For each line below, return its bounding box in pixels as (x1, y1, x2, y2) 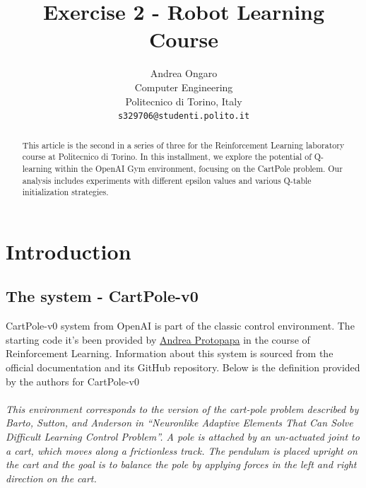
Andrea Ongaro (150, 66, 218, 81)
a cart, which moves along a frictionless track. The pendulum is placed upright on (6, 443, 358, 458)
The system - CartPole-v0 (6, 285, 199, 307)
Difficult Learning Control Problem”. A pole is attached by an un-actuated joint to (6, 429, 360, 443)
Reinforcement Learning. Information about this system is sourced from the (6, 346, 333, 361)
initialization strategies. (22, 186, 109, 198)
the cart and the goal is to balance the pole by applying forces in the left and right (6, 457, 357, 472)
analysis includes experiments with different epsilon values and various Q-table (22, 174, 312, 186)
